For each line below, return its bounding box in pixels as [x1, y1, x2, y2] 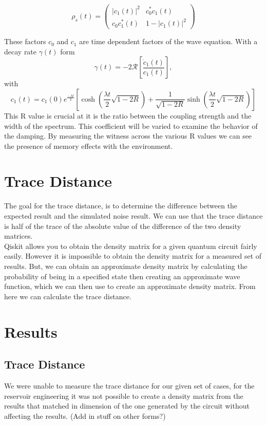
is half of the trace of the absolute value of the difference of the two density [4, 220, 241, 231]
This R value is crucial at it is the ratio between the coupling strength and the [4, 110, 252, 121]
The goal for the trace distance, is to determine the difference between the [4, 200, 238, 211]
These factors [4, 36, 46, 47]
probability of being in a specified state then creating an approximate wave [4, 271, 240, 281]
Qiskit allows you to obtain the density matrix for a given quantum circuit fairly [4, 240, 257, 251]
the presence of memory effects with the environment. [4, 140, 173, 151]
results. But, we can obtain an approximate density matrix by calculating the [4, 260, 247, 271]
